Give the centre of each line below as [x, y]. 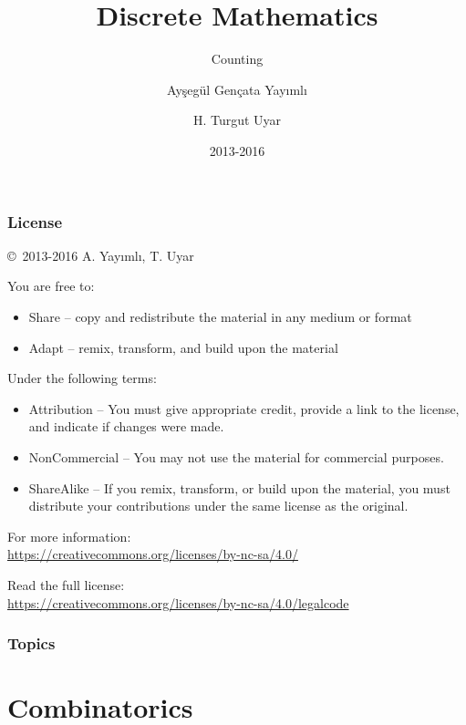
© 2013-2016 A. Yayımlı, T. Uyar [101, 255]
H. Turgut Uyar [237, 120]
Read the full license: [66, 584]
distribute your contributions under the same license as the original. [218, 506]
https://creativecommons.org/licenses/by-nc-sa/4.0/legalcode [178, 602]
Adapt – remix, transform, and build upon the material [183, 347]
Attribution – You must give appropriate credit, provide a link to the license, [244, 408]
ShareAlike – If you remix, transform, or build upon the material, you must [239, 487]
